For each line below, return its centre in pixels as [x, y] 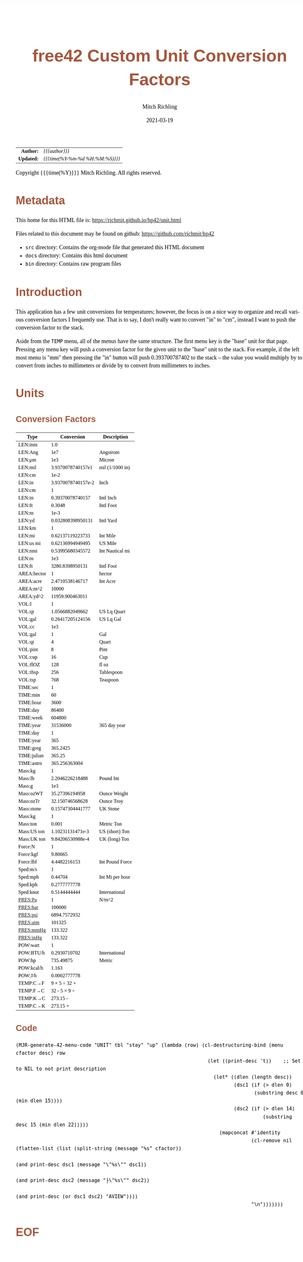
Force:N [27, 846]
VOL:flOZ [29, 664]
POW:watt [29, 945]
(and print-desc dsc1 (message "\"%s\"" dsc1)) [81, 1165]
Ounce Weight [114, 793]
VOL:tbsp [29, 672]
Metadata [41, 200]
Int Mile [108, 535]
